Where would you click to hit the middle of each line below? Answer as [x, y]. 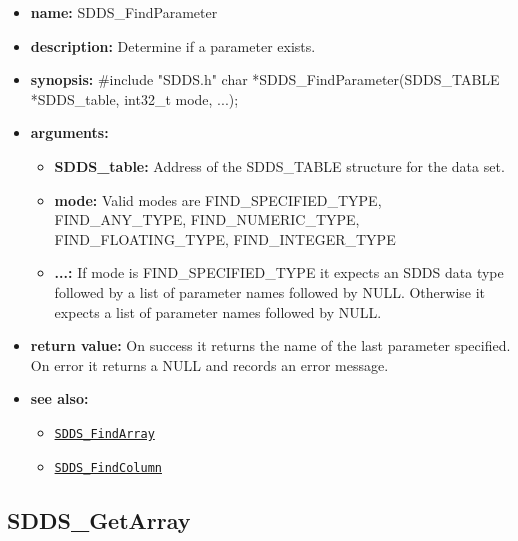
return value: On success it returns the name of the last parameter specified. [270, 345]
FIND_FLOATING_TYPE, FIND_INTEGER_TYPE [225, 238]
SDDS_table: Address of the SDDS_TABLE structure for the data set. [279, 165]
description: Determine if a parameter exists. [173, 45]
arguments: [69, 132]
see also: [59, 398]
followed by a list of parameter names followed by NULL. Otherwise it [270, 291]
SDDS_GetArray [99, 519]
